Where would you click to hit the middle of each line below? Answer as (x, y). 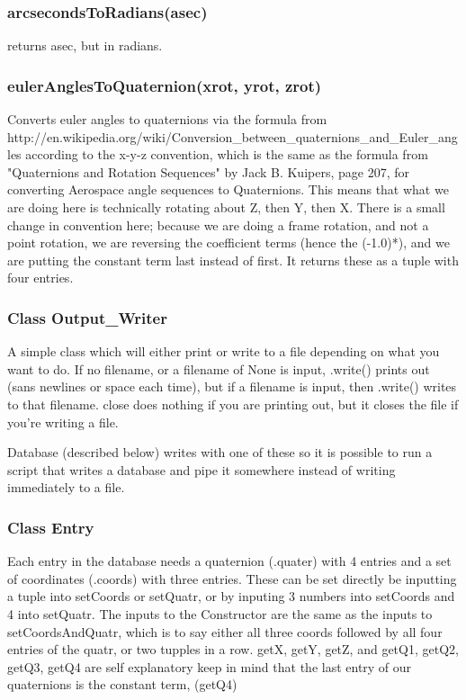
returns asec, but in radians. (85, 45)
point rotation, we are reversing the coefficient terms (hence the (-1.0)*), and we (229, 242)
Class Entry (51, 527)
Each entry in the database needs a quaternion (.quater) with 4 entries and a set (229, 561)
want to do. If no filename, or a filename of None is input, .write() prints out (219, 368)
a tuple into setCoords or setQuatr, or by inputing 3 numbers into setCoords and (231, 596)
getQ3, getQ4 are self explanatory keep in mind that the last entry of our (210, 666)
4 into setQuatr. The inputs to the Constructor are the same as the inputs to (220, 613)
